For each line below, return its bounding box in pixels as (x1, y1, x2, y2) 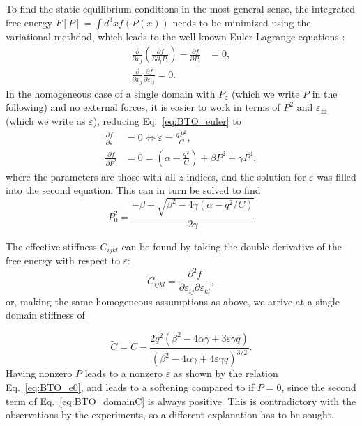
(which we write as (6, 113, 86, 128)
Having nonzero (6, 366, 73, 381)
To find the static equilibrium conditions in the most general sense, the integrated (6, 1, 356, 15)
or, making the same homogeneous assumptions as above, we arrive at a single (6, 294, 340, 308)
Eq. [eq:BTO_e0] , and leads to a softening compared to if (6, 379, 255, 394)
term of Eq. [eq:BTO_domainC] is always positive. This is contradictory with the (6, 393, 356, 408)
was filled (317, 169, 356, 183)
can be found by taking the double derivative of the (121, 238, 342, 253)
